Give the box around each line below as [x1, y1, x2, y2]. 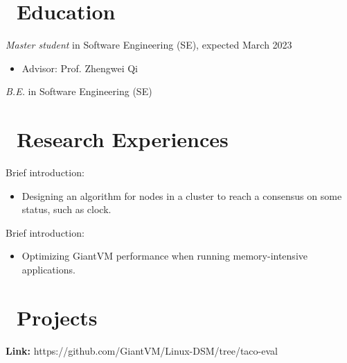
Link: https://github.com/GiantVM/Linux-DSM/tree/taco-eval [6, 343, 278, 357]
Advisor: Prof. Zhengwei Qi [21, 60, 138, 75]
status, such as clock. [21, 202, 112, 217]
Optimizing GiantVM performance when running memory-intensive [21, 248, 308, 263]
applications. [21, 262, 75, 276]
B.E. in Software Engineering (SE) [6, 84, 152, 99]
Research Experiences [17, 125, 229, 153]
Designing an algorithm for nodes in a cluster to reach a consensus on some [21, 188, 342, 203]
